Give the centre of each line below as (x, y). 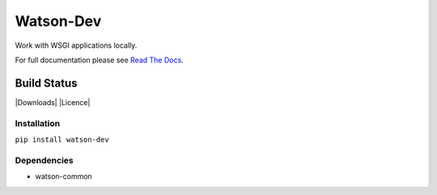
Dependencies (45, 160)
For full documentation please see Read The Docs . (99, 60)
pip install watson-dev (62, 139)
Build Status (46, 83)
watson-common (64, 176)
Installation (38, 123)
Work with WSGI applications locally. (76, 45)
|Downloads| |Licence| (53, 102)
